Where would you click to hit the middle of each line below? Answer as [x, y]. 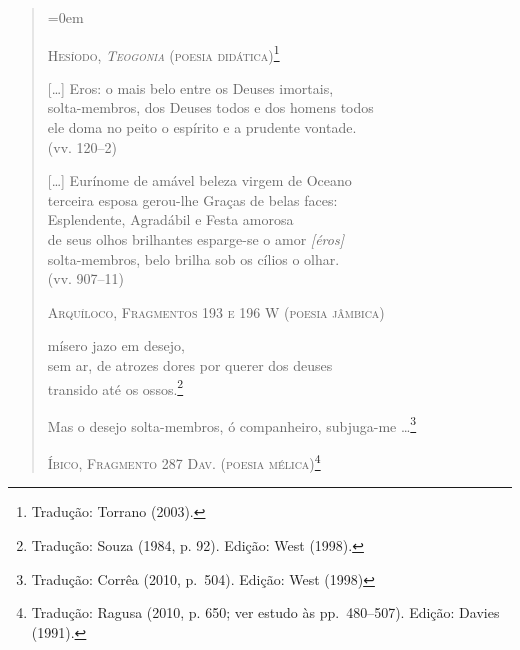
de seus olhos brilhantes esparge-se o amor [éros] [195, 239]
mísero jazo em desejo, [116, 345]
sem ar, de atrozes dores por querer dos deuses [190, 364]
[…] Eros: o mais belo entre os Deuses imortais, [190, 87]
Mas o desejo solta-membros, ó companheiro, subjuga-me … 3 [232, 424]
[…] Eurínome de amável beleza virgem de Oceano [199, 180]
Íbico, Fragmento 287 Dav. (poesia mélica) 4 [184, 461]
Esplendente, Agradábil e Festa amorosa [170, 219]
